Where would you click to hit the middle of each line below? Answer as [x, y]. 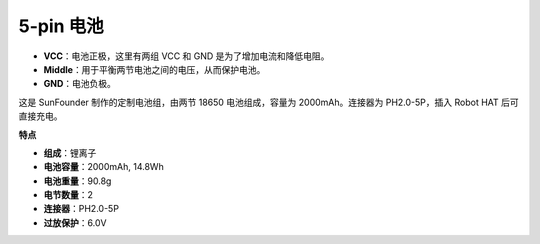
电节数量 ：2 [68, 195]
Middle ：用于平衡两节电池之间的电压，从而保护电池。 [154, 69]
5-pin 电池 [61, 26]
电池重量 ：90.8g [77, 181]
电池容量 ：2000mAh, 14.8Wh [103, 167]
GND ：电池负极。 [80, 84]
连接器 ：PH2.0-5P [81, 209]
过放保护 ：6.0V [75, 222]
